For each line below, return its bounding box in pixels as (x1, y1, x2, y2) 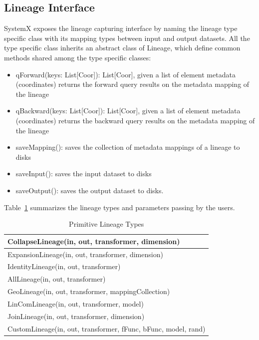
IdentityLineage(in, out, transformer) (7, 261, 121, 272)
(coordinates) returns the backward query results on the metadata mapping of (15, 115, 255, 125)
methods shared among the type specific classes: (4, 52, 151, 62)
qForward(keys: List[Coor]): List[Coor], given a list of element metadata (15, 69, 236, 79)
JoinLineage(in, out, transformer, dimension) (7, 311, 145, 321)
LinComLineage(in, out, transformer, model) (7, 298, 144, 309)
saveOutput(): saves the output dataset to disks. (15, 185, 164, 195)
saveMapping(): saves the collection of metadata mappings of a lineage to (15, 142, 240, 152)
